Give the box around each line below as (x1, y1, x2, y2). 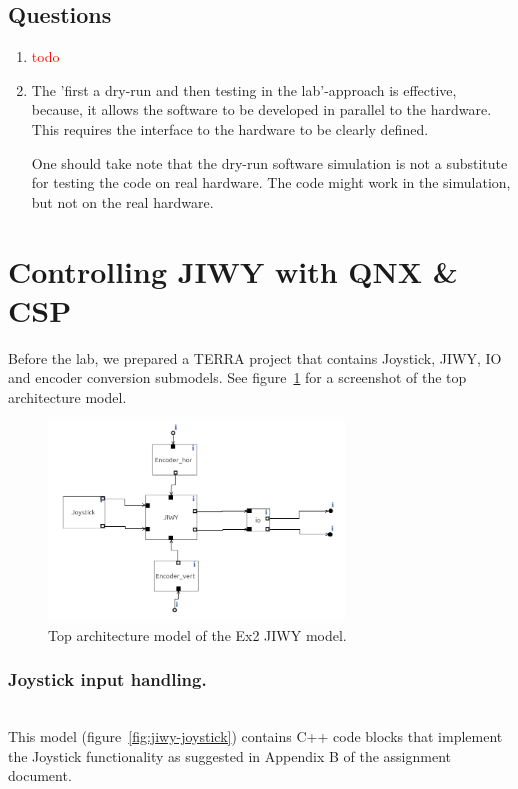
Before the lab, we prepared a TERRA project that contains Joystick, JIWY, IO (8, 347, 502, 368)
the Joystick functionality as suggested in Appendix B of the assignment (8, 745, 452, 766)
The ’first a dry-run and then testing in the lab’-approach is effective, (31, 79, 457, 100)
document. (8, 765, 72, 786)
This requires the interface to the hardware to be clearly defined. (31, 118, 429, 139)
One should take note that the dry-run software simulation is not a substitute (31, 152, 508, 173)
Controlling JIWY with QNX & (8, 250, 458, 291)
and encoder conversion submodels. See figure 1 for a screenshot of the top (8, 367, 467, 388)
